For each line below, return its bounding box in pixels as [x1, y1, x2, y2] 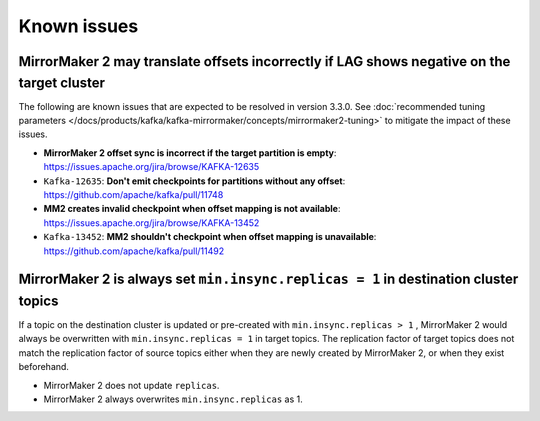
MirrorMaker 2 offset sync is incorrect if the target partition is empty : [43, 146, 337, 159]
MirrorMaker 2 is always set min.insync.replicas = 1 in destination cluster [18, 271, 519, 288]
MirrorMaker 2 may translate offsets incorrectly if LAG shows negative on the [18, 53, 511, 70]
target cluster [18, 74, 105, 91]
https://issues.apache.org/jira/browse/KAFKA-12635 [43, 161, 260, 173]
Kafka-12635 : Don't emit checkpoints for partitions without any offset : [43, 175, 346, 187]
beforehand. [18, 361, 70, 373]
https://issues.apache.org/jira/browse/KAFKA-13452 [43, 216, 260, 229]
